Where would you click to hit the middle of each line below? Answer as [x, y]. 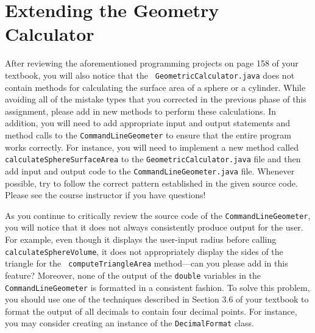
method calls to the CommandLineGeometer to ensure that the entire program [148, 134]
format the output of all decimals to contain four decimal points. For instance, [151, 311]
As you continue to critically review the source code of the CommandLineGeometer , [158, 215]
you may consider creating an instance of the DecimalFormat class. [129, 323]
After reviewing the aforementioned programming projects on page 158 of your [152, 63]
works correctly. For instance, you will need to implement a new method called [152, 147]
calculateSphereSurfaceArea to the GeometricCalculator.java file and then [153, 159]
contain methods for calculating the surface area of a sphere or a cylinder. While [155, 87]
